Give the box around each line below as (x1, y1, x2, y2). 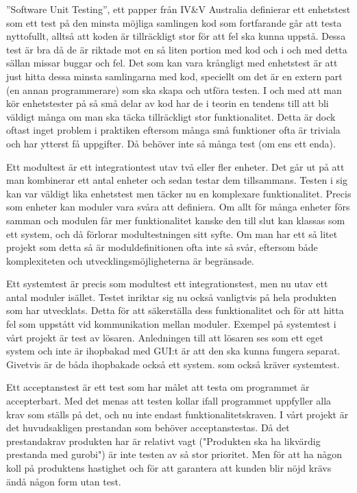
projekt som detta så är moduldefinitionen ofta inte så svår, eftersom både (6, 240, 318, 254)
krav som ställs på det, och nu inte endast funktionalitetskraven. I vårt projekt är (6, 407, 349, 421)
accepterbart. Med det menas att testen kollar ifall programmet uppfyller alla (6, 394, 332, 408)
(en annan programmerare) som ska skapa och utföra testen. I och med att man (6, 82, 342, 97)
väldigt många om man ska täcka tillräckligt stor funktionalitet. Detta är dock (6, 109, 336, 123)
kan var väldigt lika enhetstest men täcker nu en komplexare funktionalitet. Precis (6, 186, 352, 200)
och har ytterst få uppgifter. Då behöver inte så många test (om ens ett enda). (6, 136, 336, 150)
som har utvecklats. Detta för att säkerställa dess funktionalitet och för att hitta (6, 303, 344, 317)
